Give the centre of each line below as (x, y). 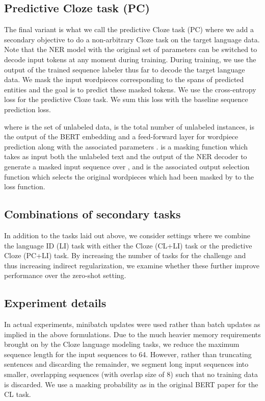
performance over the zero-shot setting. (65, 275)
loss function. (25, 186)
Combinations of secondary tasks (92, 214)
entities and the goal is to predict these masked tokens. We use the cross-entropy (130, 89)
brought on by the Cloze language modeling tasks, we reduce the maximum (122, 344)
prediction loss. (28, 109)
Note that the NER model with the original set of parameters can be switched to (131, 49)
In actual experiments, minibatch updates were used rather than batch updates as (132, 324)
